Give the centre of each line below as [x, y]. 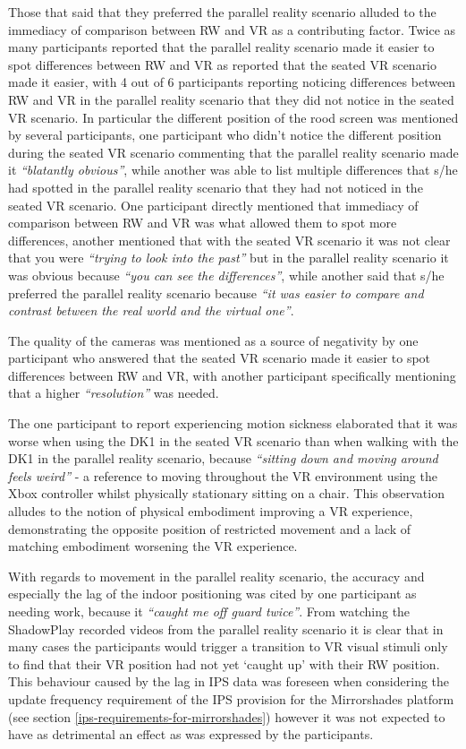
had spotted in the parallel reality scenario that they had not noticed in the [216, 187]
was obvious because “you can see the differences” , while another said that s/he [226, 275]
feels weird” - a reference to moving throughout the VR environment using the [223, 475]
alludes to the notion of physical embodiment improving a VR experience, [211, 511]
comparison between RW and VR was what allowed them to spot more [203, 223]
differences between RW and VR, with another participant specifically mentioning [232, 375]
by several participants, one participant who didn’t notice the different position [225, 135]
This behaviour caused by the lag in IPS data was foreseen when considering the [229, 681]
